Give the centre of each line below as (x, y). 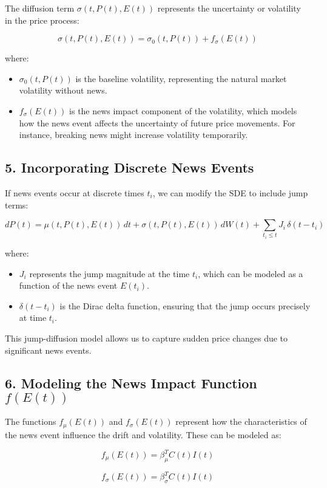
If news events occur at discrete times (75, 192)
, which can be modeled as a (251, 273)
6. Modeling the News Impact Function (131, 383)
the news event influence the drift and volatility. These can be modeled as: (143, 434)
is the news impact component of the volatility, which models (183, 110)
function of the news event (68, 285)
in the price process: (42, 20)
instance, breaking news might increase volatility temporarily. (133, 135)
